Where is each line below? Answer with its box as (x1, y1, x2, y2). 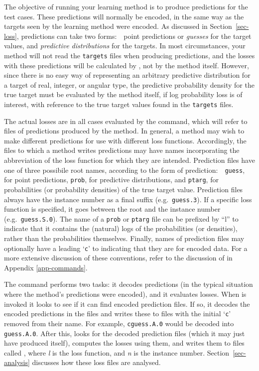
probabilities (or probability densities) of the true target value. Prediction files (4, 184, 243, 194)
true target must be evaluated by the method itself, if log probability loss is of (4, 89, 243, 100)
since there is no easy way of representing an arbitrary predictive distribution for (4, 70, 251, 80)
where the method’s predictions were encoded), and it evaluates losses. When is (4, 289, 247, 299)
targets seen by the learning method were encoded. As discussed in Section (4, 21, 232, 31)
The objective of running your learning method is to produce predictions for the (4, 1, 248, 11)
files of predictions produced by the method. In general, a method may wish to (4, 125, 245, 136)
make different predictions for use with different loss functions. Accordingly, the (4, 135, 247, 145)
